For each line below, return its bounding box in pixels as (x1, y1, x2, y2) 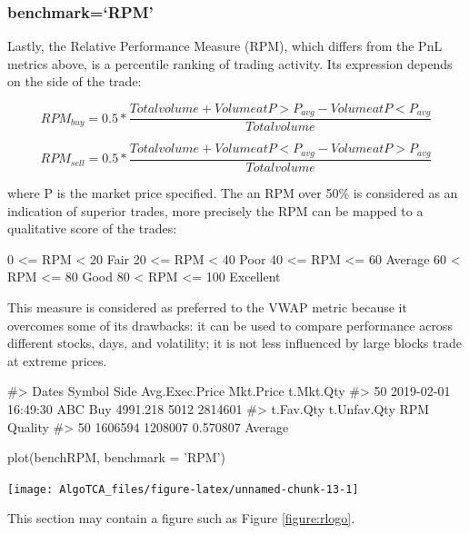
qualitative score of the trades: (7, 219, 177, 238)
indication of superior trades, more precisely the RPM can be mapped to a (7, 201, 424, 220)
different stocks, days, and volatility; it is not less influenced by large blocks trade (7, 333, 462, 352)
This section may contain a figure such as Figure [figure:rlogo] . (7, 509, 355, 528)
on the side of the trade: (7, 72, 142, 91)
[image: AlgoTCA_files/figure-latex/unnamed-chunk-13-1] (7, 482, 359, 496)
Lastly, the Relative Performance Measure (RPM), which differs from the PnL (7, 36, 443, 55)
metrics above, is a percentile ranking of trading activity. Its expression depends (7, 54, 453, 73)
